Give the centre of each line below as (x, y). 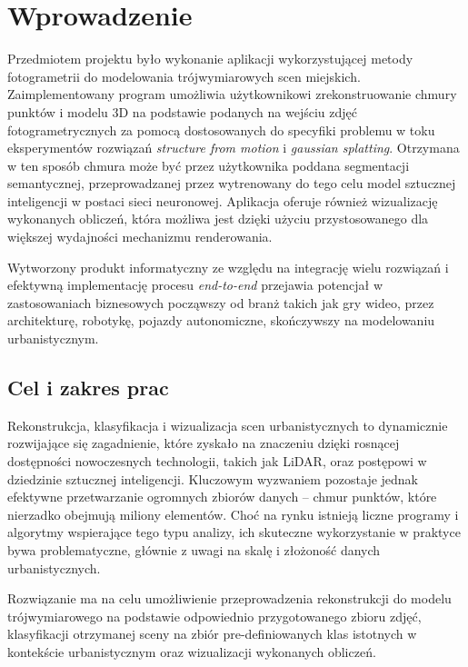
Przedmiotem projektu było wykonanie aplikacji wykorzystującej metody (210, 59)
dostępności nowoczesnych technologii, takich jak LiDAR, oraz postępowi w (217, 461)
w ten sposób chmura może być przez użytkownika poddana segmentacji (209, 165)
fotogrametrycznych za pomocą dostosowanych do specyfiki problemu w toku (221, 129)
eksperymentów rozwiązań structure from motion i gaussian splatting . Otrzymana (234, 148)
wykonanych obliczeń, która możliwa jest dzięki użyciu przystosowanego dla (218, 219)
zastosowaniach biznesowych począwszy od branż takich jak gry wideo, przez (221, 302)
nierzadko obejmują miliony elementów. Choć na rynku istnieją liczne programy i (233, 514)
